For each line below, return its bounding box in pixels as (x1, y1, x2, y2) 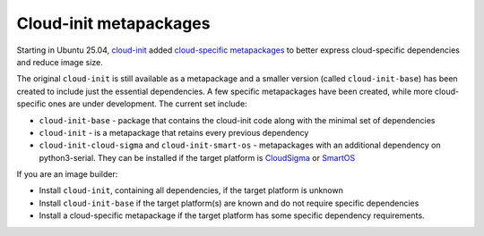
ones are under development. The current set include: (48, 98, 247, 109)
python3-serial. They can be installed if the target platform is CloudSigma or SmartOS (39, 152, 356, 163)
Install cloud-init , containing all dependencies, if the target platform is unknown (39, 185, 344, 196)
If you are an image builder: (16, 169, 118, 180)
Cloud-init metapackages (16, 13, 211, 33)
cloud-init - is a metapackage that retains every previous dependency (39, 127, 309, 138)
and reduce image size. (16, 56, 103, 67)
